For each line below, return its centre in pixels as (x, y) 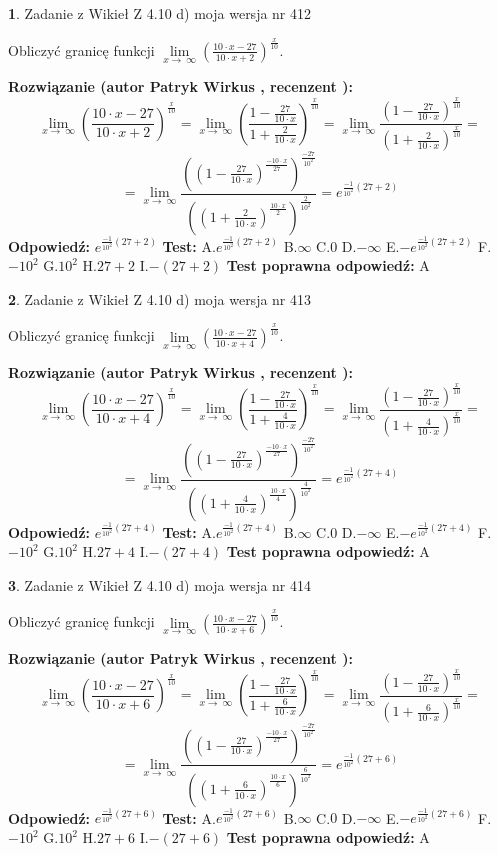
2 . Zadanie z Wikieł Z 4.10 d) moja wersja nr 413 (160, 298)
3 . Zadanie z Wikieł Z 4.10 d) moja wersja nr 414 (160, 584)
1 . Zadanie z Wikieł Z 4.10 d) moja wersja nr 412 (160, 13)
